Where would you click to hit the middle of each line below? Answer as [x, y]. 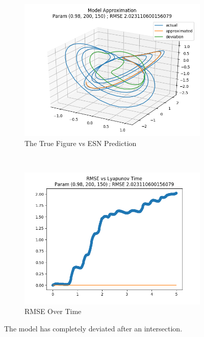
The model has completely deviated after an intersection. [93, 328]
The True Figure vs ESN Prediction [81, 143]
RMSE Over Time [53, 311]
